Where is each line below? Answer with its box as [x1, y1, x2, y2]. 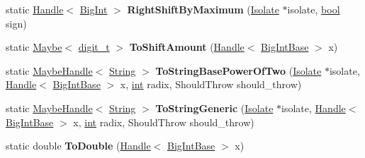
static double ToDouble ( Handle [6, 138, 151, 153]
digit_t [78, 39, 110, 54]
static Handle [6, 2, 64, 16]
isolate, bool [287, 2, 340, 16]
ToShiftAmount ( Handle [129, 39, 245, 54]
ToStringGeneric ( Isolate [155, 100, 274, 115]
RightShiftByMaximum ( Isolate [127, 2, 279, 16]
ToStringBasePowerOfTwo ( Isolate [155, 63, 322, 78]
